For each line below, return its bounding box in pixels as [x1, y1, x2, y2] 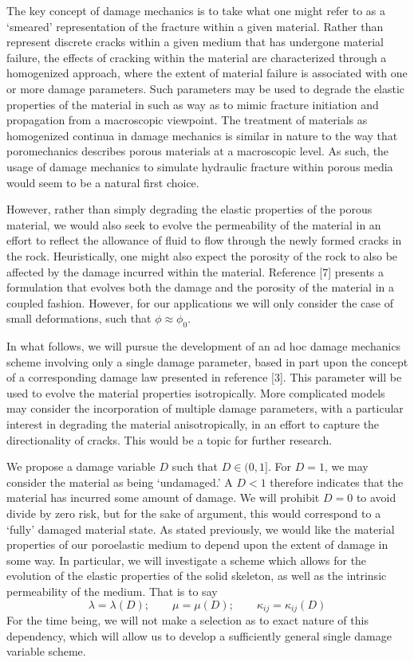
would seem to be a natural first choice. [6, 174, 199, 190]
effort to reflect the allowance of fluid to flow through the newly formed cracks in [6, 232, 402, 249]
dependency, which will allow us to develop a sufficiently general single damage [6, 627, 392, 644]
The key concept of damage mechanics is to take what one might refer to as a [6, 2, 386, 18]
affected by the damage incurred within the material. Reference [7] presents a [6, 263, 384, 280]
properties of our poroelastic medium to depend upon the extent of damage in [6, 536, 388, 553]
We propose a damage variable [6, 458, 156, 475]
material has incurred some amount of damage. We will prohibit [6, 489, 320, 506]
